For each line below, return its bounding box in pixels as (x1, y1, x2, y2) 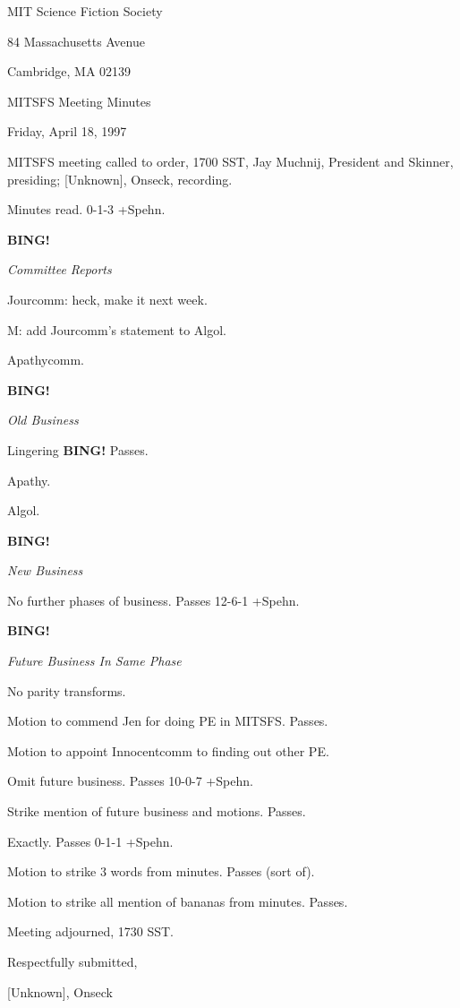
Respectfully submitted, (7, 952, 138, 970)
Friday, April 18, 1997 (7, 122, 127, 141)
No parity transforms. (7, 681, 126, 700)
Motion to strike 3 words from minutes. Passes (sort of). (7, 862, 315, 881)
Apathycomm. (7, 350, 84, 369)
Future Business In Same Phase (7, 651, 182, 670)
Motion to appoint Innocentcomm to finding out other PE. (7, 741, 329, 760)
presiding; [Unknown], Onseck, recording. (7, 169, 233, 188)
